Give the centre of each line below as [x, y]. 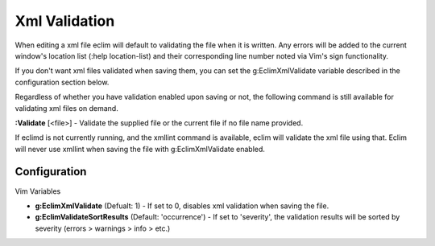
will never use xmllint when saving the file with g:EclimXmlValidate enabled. [140, 149]
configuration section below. [62, 82]
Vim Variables [38, 191]
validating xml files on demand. [66, 108]
